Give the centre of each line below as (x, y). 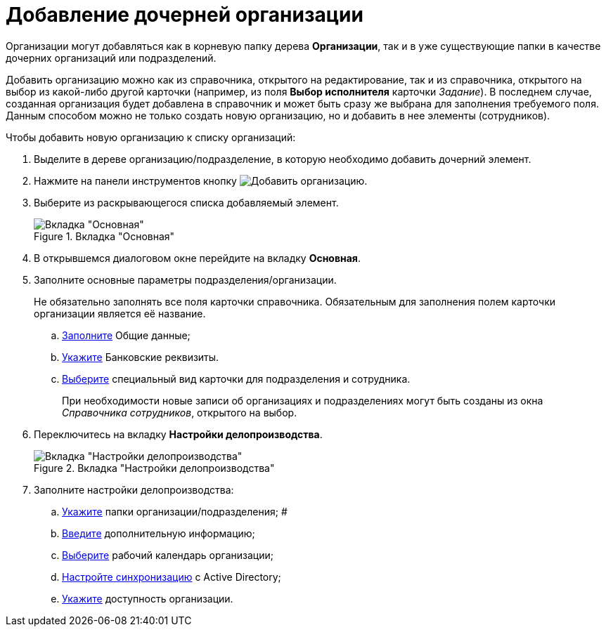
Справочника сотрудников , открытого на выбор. (180, 412)
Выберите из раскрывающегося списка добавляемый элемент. (186, 202)
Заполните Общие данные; (126, 335)
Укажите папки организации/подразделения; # (175, 511)
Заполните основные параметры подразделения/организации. (185, 279)
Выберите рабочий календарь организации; (168, 555)
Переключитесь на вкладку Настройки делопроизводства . (178, 434)
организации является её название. (120, 313)
